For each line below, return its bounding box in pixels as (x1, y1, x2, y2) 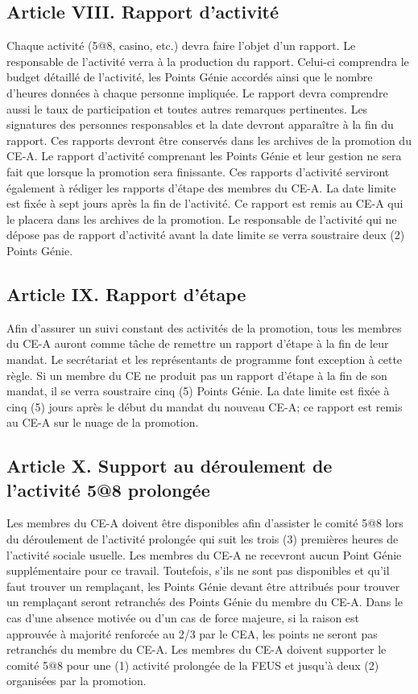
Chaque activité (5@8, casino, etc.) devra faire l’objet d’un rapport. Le (6, 37, 356, 54)
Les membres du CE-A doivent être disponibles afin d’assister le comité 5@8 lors (6, 514, 404, 531)
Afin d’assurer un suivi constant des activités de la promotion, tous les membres (6, 319, 402, 336)
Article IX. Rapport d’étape (6, 281, 246, 306)
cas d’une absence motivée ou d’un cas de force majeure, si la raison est (6, 609, 360, 626)
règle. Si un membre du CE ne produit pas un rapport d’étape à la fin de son (6, 366, 387, 383)
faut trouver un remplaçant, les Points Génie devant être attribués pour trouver (6, 577, 400, 594)
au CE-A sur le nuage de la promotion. (6, 414, 199, 431)
